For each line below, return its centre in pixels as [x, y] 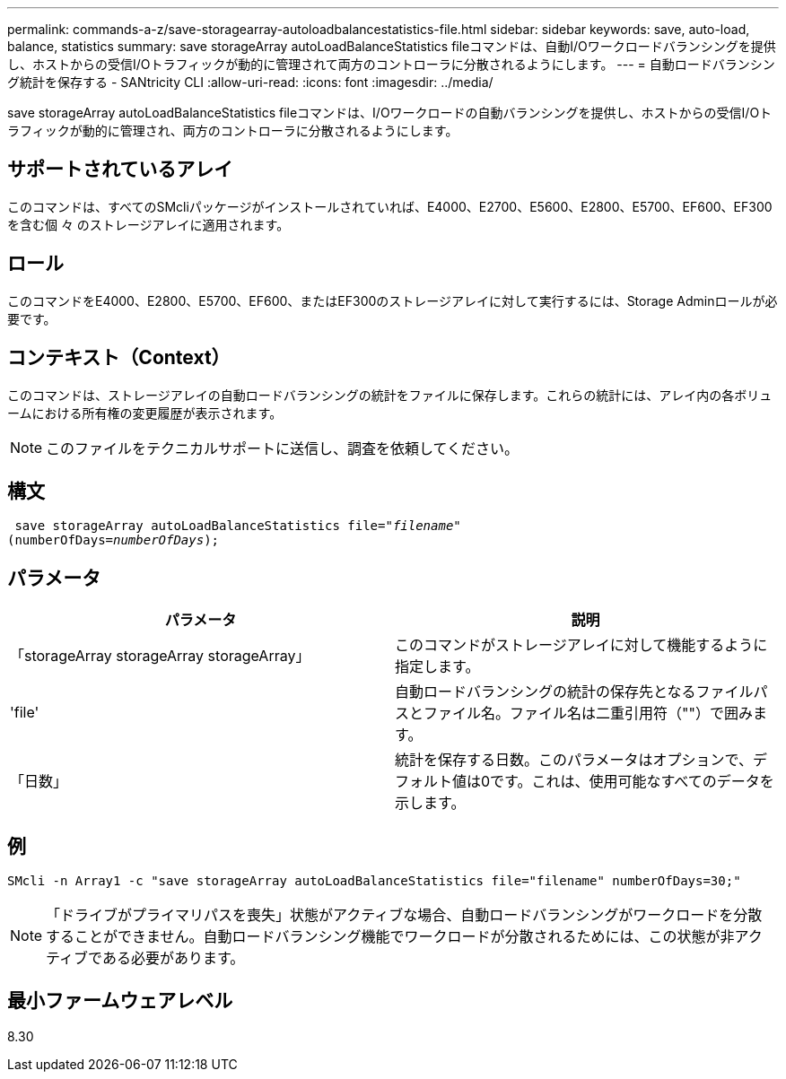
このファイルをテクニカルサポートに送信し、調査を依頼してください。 [283, 448]
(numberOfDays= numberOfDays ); [114, 540]
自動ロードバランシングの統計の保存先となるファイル [574, 692]
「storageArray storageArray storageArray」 [160, 656]
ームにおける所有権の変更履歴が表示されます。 [145, 413]
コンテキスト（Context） [119, 358]
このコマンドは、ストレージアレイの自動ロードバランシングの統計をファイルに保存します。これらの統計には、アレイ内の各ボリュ [390, 395]
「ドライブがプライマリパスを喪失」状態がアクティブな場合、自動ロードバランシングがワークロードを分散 [404, 915]
